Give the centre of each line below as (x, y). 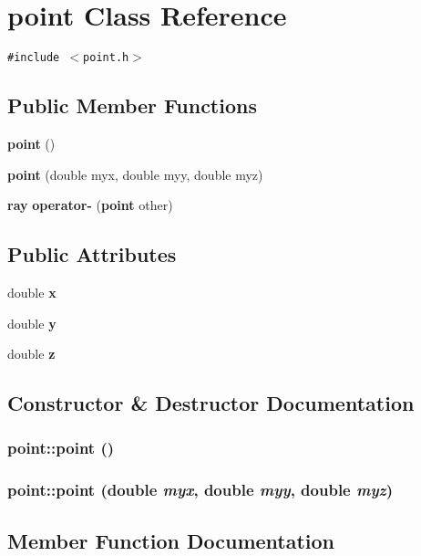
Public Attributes (92, 254)
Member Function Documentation (171, 540)
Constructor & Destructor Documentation (211, 403)
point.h (106, 58)
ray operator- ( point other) (90, 205)
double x (32, 292)
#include (34, 58)
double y (32, 323)
